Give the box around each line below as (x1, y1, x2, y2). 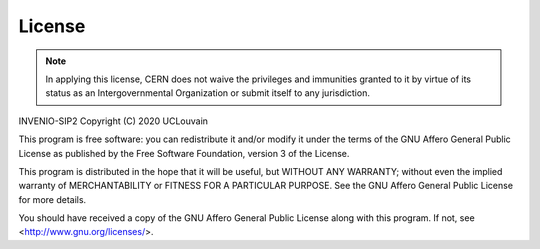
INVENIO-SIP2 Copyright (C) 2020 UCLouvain (18, 115, 209, 127)
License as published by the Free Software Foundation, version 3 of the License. (18, 147, 350, 159)
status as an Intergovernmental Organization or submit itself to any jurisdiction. (45, 87, 370, 99)
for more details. (18, 193, 87, 205)
